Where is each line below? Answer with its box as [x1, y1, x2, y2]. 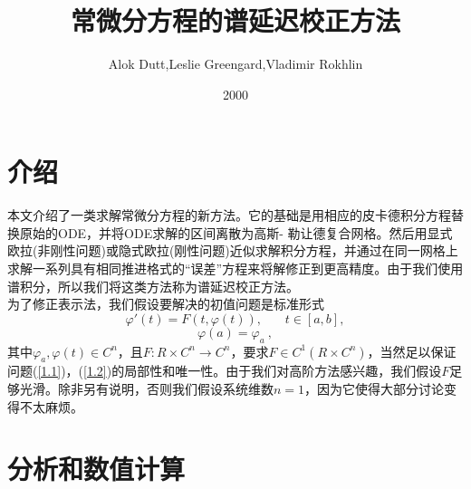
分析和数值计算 [7, 450, 186, 487]
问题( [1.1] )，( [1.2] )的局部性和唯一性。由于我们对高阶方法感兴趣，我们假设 [7, 361, 442, 380]
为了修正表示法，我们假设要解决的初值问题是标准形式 [7, 294, 324, 313]
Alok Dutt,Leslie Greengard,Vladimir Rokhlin [108, 54, 363, 73]
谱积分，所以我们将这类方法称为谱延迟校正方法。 [7, 276, 299, 295]
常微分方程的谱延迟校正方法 [70, 2, 400, 39]
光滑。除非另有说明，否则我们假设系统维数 [19, 379, 274, 398]
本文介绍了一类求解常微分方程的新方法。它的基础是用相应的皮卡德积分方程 [7, 206, 451, 225]
